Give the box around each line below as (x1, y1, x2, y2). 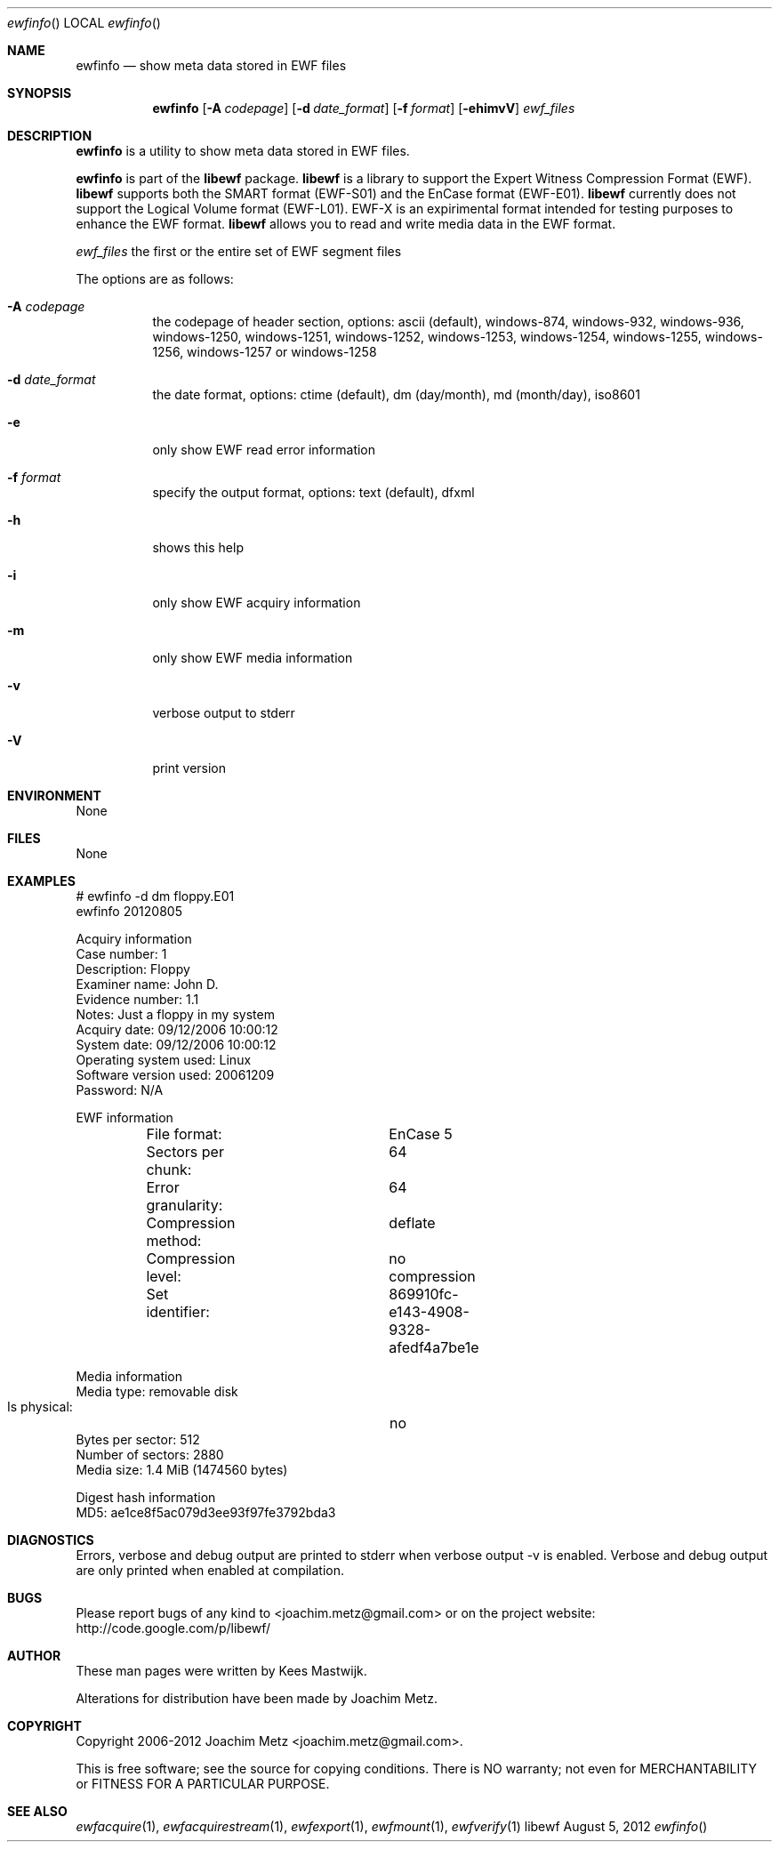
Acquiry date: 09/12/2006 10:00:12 (76, 1022, 278, 1037)
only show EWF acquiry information (152, 595, 361, 610)
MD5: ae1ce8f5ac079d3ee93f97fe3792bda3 (76, 1505, 336, 1520)
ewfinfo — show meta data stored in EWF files (76, 58, 347, 73)
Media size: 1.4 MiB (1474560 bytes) (76, 1462, 288, 1477)
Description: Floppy (76, 961, 190, 977)
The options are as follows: (76, 271, 234, 286)
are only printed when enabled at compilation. (76, 1563, 345, 1578)
